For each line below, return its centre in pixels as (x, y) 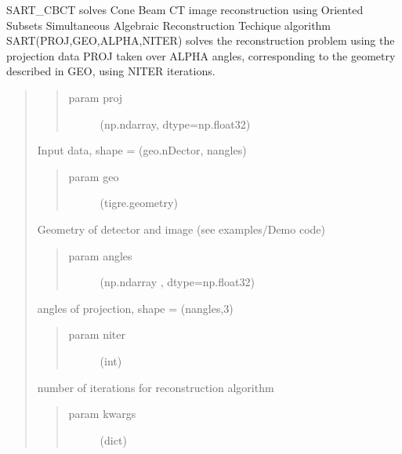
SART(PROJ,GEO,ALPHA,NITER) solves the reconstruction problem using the (201, 40)
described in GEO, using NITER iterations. (111, 71)
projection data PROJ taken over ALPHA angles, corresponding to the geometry (201, 55)
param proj (96, 97)
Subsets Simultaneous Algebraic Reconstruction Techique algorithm (169, 25)
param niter (97, 334)
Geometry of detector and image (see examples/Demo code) (181, 229)
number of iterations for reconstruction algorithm (156, 387)
